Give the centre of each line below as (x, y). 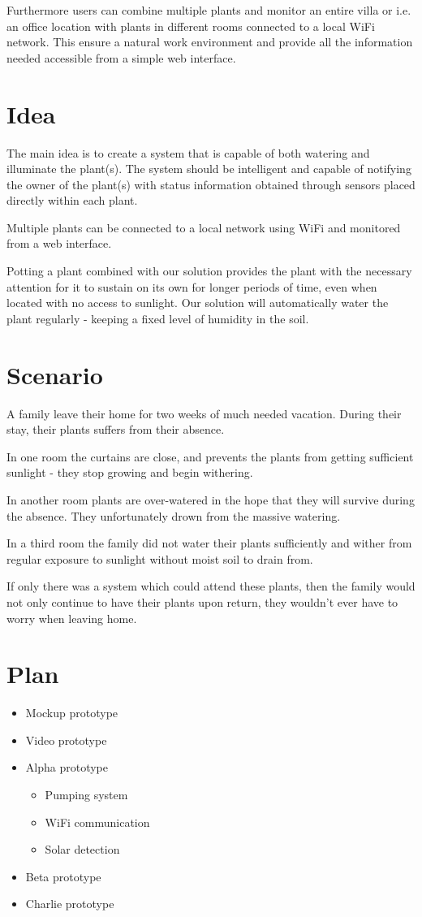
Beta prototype (63, 876)
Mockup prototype (72, 713)
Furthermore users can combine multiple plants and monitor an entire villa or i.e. (209, 10)
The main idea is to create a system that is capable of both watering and (188, 152)
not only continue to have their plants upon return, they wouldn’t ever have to (202, 601)
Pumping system (86, 794)
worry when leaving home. (72, 618)
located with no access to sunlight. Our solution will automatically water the (198, 303)
